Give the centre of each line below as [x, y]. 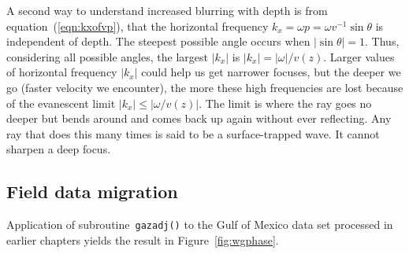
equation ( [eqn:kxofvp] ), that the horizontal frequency [138, 26]
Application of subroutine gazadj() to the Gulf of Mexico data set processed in [200, 225]
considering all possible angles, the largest [107, 56]
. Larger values [359, 56]
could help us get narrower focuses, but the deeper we [271, 72]
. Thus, [382, 41]
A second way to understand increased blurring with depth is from [167, 10]
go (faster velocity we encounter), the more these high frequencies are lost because [205, 87]
